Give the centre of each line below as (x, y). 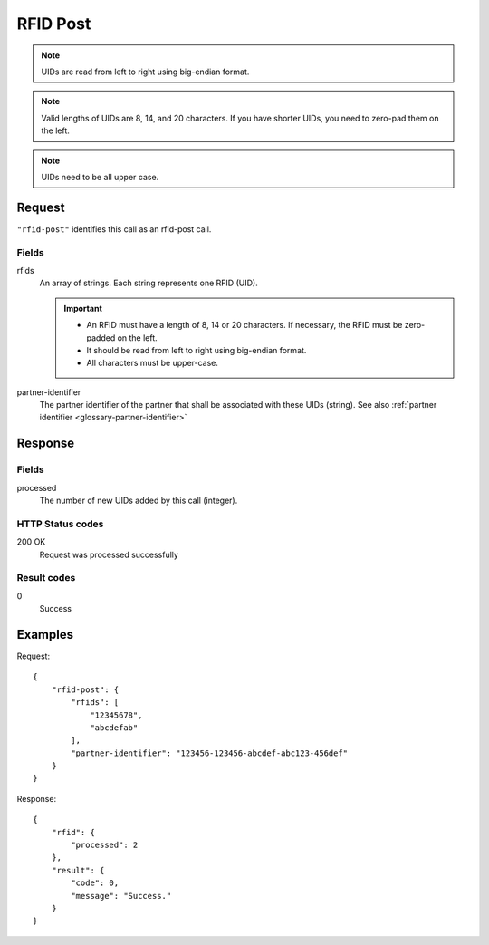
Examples (45, 634)
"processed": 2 (105, 845)
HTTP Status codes (60, 524)
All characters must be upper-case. (153, 363)
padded (101, 337)
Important (83, 308)
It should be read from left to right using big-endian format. (197, 350)
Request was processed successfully (109, 554)
